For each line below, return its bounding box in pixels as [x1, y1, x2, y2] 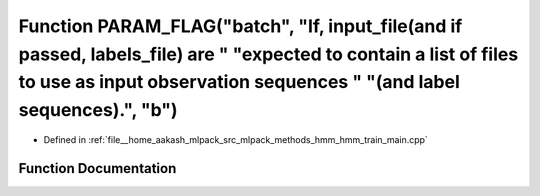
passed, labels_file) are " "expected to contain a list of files [18, 43, 519, 65]
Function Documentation [18, 160, 177, 177]
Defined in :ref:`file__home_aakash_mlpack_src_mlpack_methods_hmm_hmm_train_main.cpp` [43, 133, 429, 145]
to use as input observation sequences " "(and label [18, 71, 460, 94]
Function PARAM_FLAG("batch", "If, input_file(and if [18, 15, 463, 37]
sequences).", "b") [18, 99, 179, 122]
